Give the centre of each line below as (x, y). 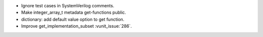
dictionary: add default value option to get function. (73, 19)
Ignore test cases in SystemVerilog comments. (68, 6)
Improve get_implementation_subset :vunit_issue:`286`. (76, 26)
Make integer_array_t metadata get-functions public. (74, 13)
